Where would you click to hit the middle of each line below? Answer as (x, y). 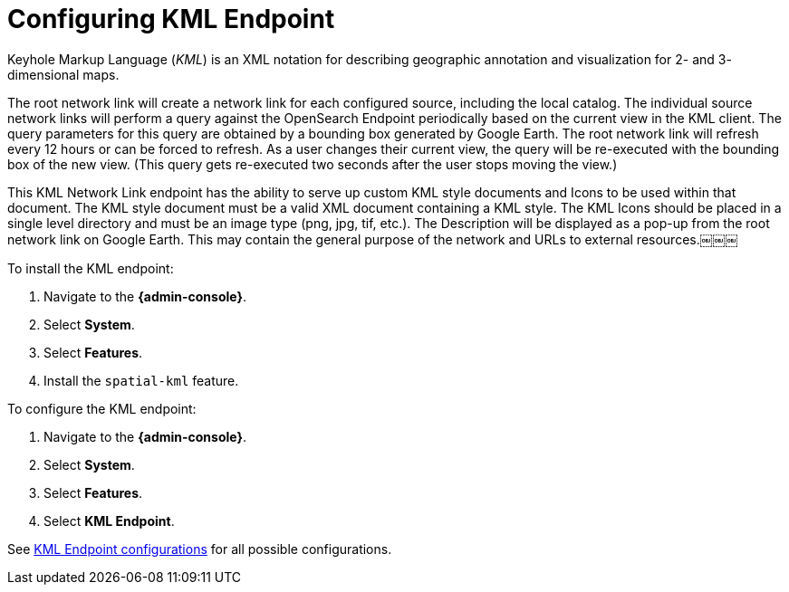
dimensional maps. (63, 74)
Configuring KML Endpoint (171, 19)
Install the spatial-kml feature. (141, 380)
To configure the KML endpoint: (102, 408)
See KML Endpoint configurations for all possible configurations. (200, 549)
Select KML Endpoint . (109, 520)
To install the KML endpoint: (91, 268)
